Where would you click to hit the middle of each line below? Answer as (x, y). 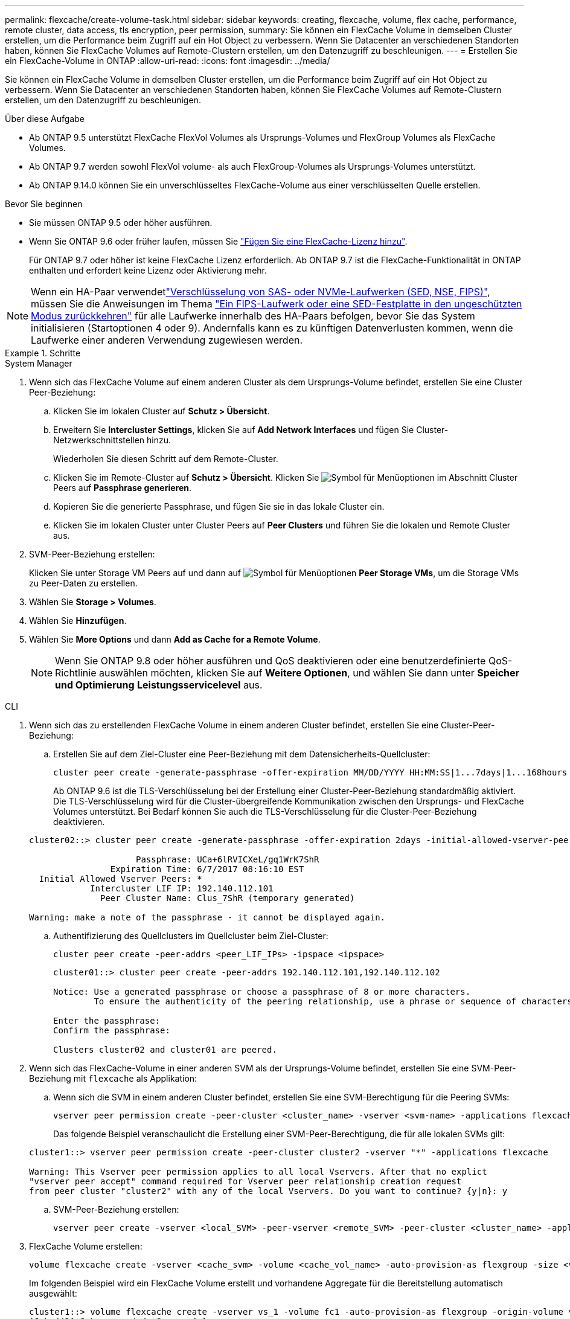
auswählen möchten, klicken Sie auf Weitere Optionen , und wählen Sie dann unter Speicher (309, 673)
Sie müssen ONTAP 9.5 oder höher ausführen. (121, 223)
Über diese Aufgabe (45, 119)
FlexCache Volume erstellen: (86, 1246)
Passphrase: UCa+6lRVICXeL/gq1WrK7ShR (228, 859)
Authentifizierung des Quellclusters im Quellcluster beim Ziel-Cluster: (191, 936)
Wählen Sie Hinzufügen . (78, 621)
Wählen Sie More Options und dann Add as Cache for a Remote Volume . (175, 639)
